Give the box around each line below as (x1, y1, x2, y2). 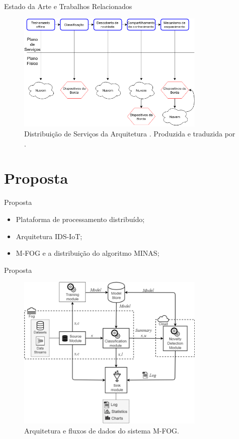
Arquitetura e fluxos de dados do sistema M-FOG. (24, 425, 179, 435)
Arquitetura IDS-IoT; (16, 231, 83, 241)
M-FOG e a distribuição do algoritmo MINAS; (16, 248, 160, 258)
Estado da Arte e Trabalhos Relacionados (4, 1, 132, 11)
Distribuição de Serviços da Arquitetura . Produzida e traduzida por (24, 128, 235, 139)
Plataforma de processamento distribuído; (16, 213, 145, 224)
